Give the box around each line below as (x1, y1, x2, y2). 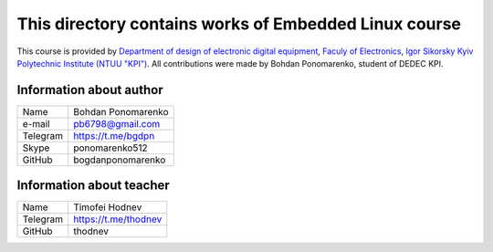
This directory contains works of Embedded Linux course (16, 14, 461, 34)
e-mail (22, 117, 50, 130)
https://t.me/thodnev (73, 213, 163, 226)
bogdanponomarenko (73, 153, 166, 166)
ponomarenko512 (73, 142, 148, 154)
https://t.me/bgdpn (73, 129, 155, 142)
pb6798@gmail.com (73, 117, 161, 130)
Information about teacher (16, 178, 171, 194)
